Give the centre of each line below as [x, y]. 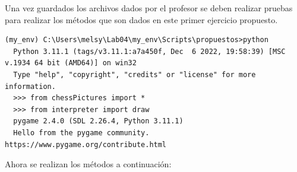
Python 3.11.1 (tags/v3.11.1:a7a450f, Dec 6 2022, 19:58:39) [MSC [149, 51]
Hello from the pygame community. [81, 133]
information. [30, 86]
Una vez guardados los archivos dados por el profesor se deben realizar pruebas [149, 8]
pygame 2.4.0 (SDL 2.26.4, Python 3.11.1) [98, 121]
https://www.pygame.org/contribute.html [86, 144]
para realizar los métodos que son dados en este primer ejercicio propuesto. [141, 19]
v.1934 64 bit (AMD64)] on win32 [71, 63]
